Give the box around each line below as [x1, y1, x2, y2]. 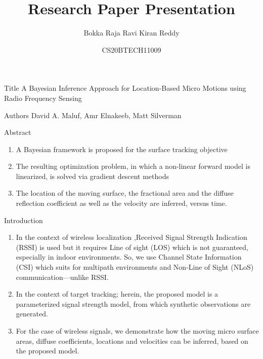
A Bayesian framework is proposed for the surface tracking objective [16, 143, 228, 154]
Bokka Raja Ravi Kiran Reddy [83, 27, 180, 38]
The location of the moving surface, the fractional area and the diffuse [16, 188, 234, 198]
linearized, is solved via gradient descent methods [16, 170, 169, 181]
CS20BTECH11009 [102, 44, 161, 55]
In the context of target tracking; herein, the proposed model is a [16, 289, 218, 299]
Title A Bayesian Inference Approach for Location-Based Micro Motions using [4, 83, 246, 93]
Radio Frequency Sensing [4, 92, 82, 103]
